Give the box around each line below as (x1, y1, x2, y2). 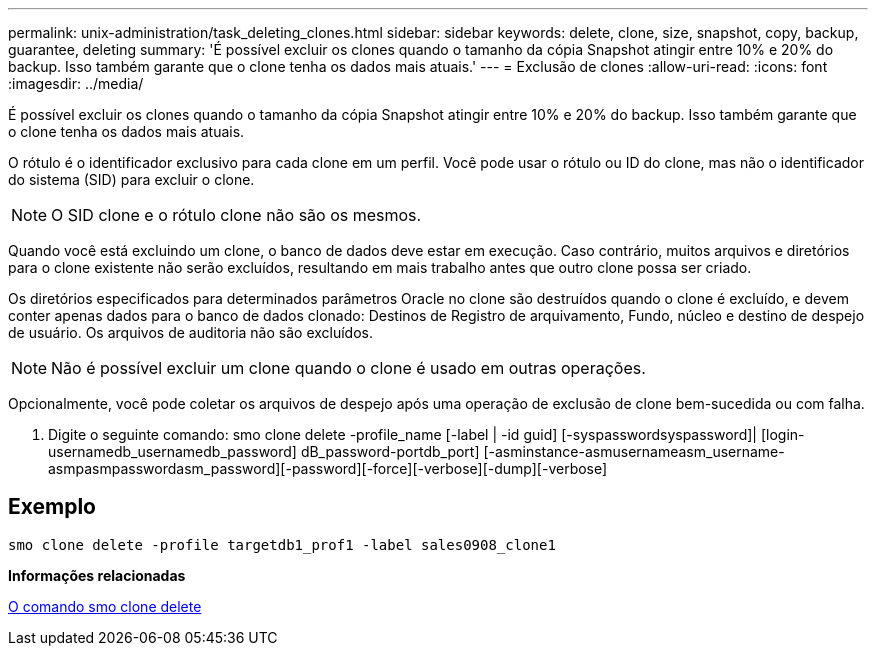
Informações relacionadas (8, 566, 186, 584)
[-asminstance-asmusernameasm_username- (483, 443, 785, 460)
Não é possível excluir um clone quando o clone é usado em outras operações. (51, 358, 646, 378)
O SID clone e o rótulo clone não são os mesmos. (51, 205, 422, 225)
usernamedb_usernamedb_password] (48, 443, 297, 460)
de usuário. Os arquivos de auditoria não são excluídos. (8, 324, 374, 341)
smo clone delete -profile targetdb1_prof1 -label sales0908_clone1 (8, 536, 556, 553)
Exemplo (8, 494, 96, 520)
